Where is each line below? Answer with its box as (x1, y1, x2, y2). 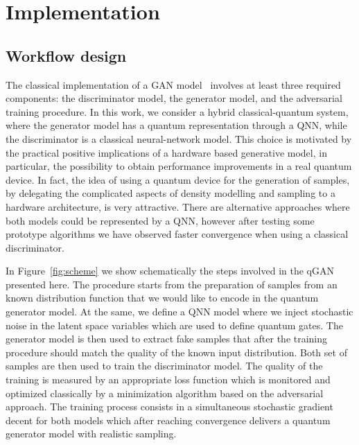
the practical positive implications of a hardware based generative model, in (6, 145, 327, 159)
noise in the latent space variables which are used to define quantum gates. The (6, 317, 343, 332)
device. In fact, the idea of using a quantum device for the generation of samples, (6, 172, 350, 186)
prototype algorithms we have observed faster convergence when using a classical (6, 227, 349, 241)
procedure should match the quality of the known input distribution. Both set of (6, 344, 347, 359)
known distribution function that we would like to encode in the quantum (6, 290, 319, 305)
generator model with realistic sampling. (6, 426, 177, 441)
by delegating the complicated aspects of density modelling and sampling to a (6, 186, 335, 200)
